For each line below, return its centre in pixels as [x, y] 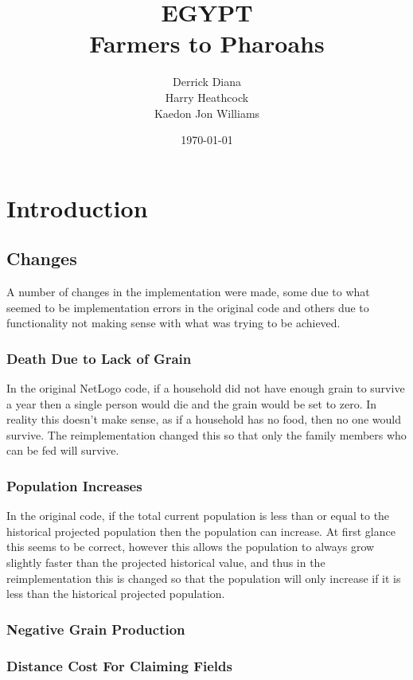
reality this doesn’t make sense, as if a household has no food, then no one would [204, 419]
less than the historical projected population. [116, 594]
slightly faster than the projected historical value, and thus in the [166, 563]
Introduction [77, 207]
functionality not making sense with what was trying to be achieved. [173, 323]
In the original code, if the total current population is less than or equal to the [198, 516]
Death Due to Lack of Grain [99, 358]
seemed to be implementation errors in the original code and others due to [188, 307]
